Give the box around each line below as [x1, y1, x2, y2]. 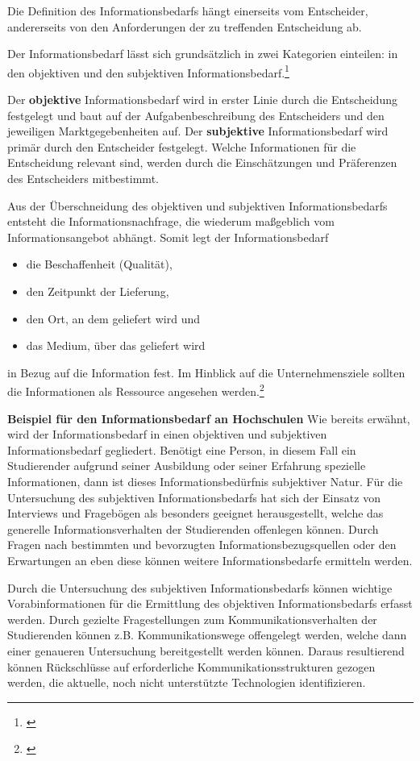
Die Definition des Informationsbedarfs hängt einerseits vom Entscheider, [7, 2, 368, 19]
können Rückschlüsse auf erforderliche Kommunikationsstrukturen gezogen [7, 658, 376, 675]
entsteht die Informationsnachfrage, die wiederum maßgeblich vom [7, 213, 335, 230]
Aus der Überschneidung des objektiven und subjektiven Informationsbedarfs [7, 197, 388, 214]
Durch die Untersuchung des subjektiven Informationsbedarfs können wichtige [7, 579, 393, 596]
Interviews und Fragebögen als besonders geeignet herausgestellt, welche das [7, 505, 384, 522]
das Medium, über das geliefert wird [26, 337, 206, 354]
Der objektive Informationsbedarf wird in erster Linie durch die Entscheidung [7, 91, 397, 108]
